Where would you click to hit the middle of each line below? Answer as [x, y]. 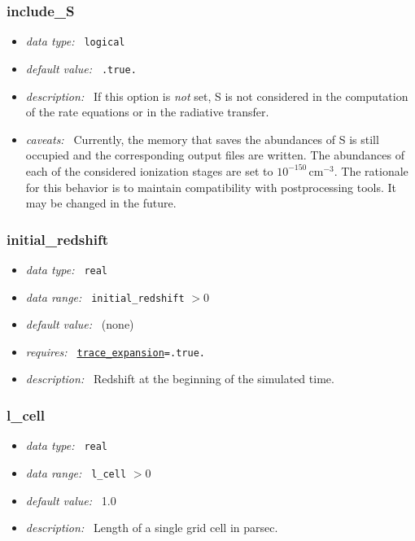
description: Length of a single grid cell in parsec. [152, 528]
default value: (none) [80, 324]
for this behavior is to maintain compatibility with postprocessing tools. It [211, 187]
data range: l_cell [76, 472]
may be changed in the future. [101, 203]
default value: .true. [81, 68]
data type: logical [75, 41]
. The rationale [371, 170]
